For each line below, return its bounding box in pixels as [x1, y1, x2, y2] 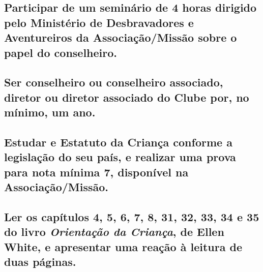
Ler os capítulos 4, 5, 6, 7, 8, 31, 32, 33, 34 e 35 [4, 208, 259, 224]
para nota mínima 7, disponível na [4, 164, 189, 179]
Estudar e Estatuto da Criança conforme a [4, 134, 232, 149]
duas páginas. [4, 254, 76, 269]
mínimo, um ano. [4, 104, 96, 120]
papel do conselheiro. [4, 44, 118, 60]
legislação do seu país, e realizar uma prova [4, 149, 236, 165]
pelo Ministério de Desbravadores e [4, 14, 194, 30]
